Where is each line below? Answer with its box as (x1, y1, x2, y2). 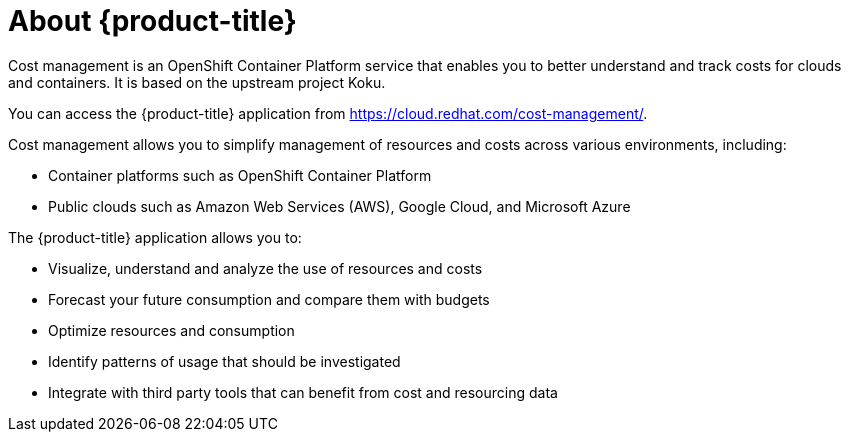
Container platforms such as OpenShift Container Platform (48, 166, 432, 184)
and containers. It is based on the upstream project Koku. (8, 73, 386, 91)
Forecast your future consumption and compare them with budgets (48, 290, 490, 308)
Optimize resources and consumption (48, 321, 295, 339)
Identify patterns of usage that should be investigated (48, 352, 401, 370)
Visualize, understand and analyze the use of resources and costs (48, 259, 483, 277)
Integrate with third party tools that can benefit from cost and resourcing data (48, 383, 558, 401)
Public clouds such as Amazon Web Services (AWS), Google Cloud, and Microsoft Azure (48, 197, 631, 215)
